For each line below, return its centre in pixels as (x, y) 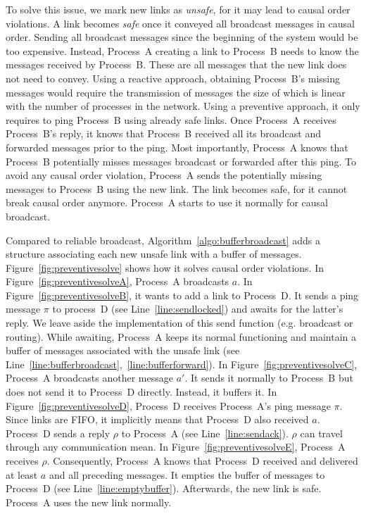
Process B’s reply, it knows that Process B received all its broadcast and (163, 133)
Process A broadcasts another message (89, 378)
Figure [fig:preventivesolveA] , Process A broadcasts (118, 281)
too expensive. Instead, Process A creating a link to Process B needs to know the (182, 50)
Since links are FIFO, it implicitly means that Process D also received (157, 419)
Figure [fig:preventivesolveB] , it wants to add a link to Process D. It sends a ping (182, 295)
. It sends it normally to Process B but (269, 378)
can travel (321, 433)
